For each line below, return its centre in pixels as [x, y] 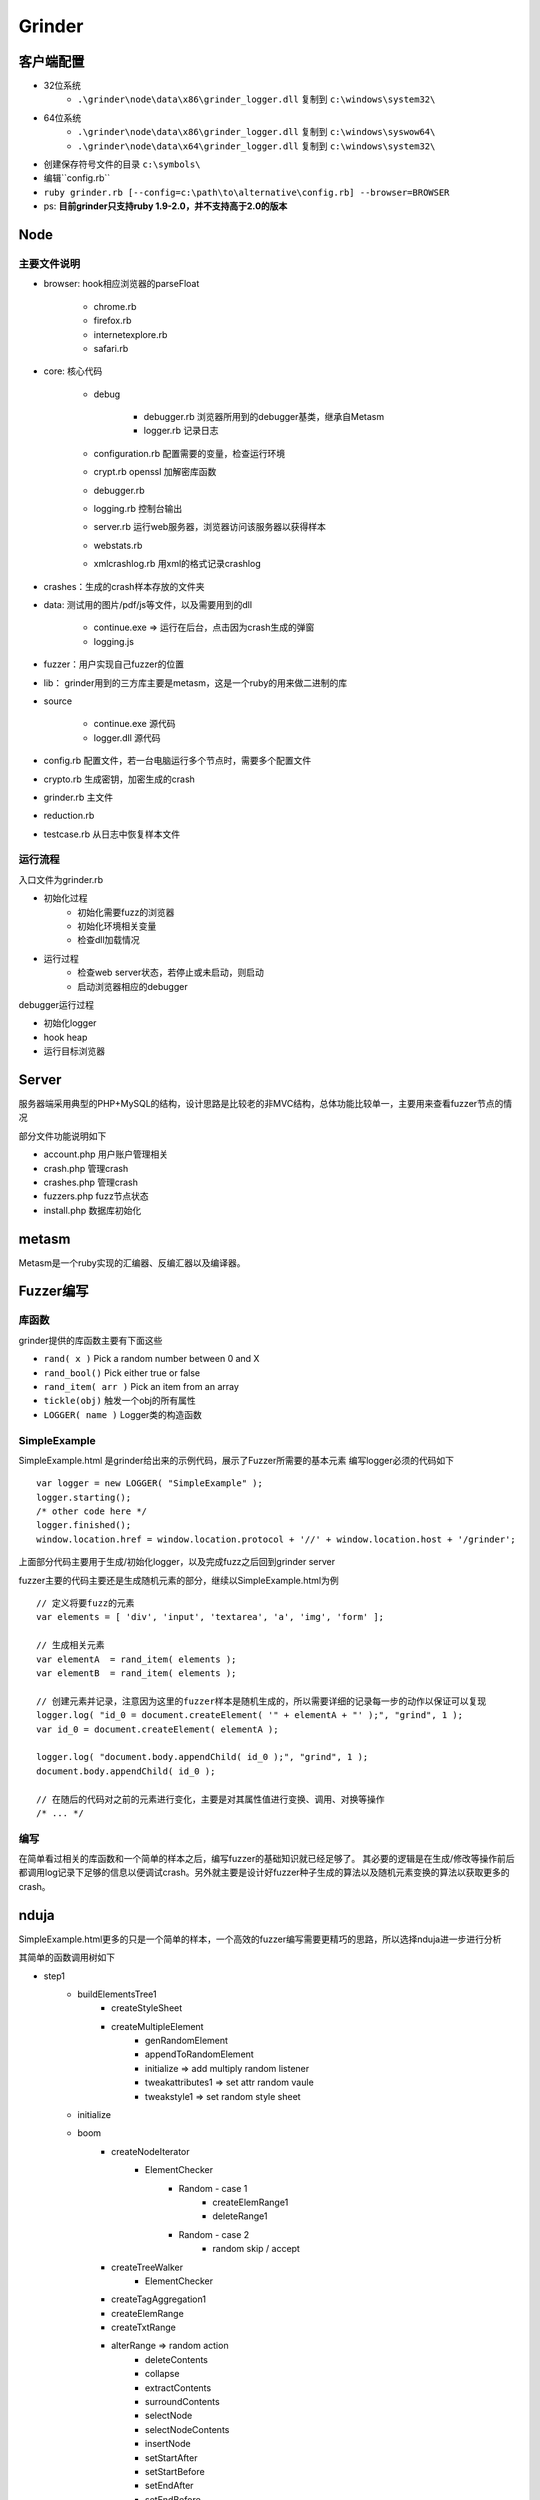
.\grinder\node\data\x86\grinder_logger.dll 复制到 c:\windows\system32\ [256, 99]
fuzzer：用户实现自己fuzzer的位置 [114, 664]
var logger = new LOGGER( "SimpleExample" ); [150, 1483]
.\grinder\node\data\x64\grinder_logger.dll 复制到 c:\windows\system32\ [256, 146]
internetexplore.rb [130, 334]
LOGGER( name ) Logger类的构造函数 [122, 1414]
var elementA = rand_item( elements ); [136, 1659]
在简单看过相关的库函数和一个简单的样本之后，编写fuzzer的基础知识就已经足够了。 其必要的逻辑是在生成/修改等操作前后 [266, 1859]
